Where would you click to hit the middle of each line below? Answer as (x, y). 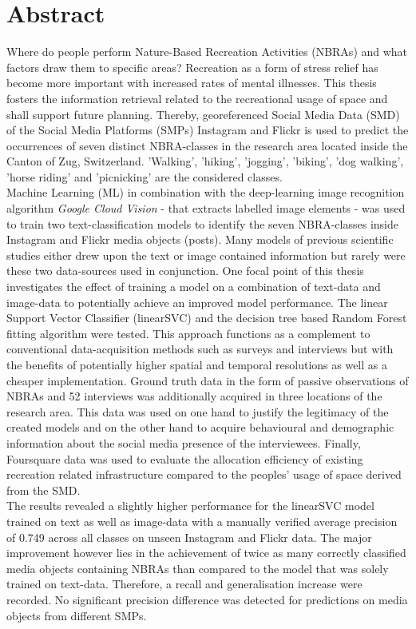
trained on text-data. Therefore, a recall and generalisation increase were (184, 584)
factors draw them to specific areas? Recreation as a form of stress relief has (192, 67)
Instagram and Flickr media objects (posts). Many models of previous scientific (200, 239)
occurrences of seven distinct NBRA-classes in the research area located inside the (207, 145)
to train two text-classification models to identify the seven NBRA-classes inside (202, 223)
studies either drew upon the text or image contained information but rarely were (206, 255)
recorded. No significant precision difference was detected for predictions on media (207, 599)
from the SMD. (44, 490)
